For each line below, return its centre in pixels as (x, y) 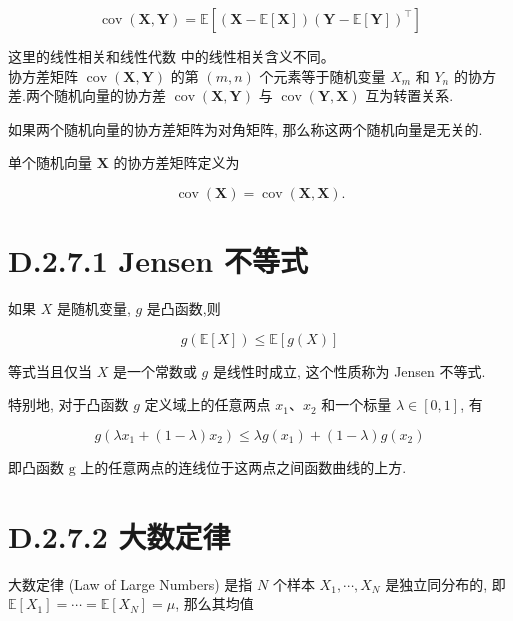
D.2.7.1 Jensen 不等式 (158, 260)
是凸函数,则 (183, 308)
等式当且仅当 (50, 370)
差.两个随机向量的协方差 (87, 95)
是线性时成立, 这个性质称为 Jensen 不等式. (349, 370)
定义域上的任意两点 (207, 404)
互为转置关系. (409, 95)
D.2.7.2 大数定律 (119, 535)
